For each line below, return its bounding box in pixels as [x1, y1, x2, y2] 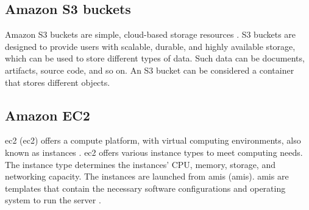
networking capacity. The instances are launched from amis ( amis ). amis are [5, 170, 289, 183]
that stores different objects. [5, 75, 110, 88]
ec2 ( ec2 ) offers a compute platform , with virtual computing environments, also [5, 134, 301, 147]
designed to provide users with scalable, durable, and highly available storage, [5, 40, 296, 52]
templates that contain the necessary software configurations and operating [5, 181, 286, 194]
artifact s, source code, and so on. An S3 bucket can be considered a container [5, 63, 294, 76]
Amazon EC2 [5, 105, 90, 124]
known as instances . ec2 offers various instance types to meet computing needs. [5, 145, 303, 158]
